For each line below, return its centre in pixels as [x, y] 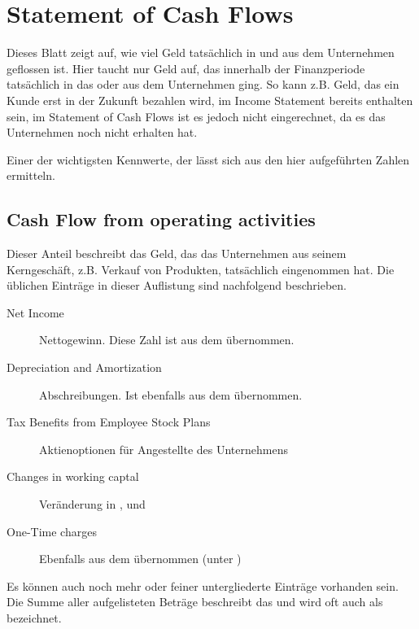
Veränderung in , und [92, 504]
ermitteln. [31, 175]
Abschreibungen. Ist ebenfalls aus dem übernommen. [171, 394]
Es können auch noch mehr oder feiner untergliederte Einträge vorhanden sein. [203, 585]
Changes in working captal [73, 476]
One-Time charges [52, 531]
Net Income [35, 312]
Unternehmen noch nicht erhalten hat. [102, 132]
